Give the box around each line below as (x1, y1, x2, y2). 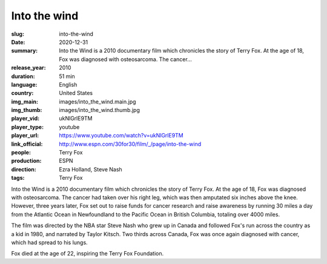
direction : (11, 165, 36, 173)
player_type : (11, 123, 44, 130)
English (59, 81, 78, 88)
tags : (11, 174, 25, 182)
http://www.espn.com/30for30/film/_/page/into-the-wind (59, 140, 202, 148)
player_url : (11, 132, 39, 139)
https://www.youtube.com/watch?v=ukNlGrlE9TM (59, 132, 184, 139)
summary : (11, 47, 38, 54)
